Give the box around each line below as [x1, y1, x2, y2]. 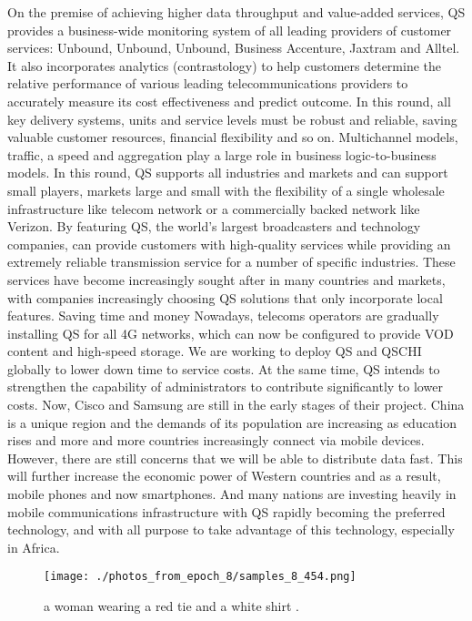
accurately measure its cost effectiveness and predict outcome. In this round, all [7, 91, 451, 110]
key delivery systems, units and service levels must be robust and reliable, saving [7, 109, 457, 128]
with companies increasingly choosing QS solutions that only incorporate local [7, 288, 443, 307]
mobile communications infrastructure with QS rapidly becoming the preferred [7, 502, 446, 521]
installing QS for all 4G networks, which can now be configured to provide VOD [7, 323, 454, 342]
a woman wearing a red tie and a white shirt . [44, 596, 299, 616]
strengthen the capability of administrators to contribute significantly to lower [7, 377, 443, 396]
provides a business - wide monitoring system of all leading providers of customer [7, 20, 452, 39]
